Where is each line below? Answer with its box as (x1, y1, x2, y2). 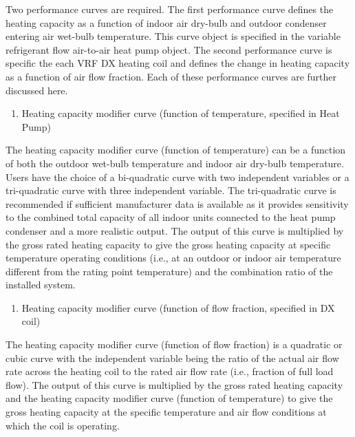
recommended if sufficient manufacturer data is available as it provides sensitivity (6, 196, 349, 211)
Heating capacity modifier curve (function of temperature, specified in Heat (21, 106, 340, 120)
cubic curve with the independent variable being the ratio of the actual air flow (6, 350, 339, 365)
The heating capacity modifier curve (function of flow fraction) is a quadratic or (6, 337, 343, 352)
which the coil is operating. (6, 418, 120, 432)
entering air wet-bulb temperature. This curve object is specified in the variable (6, 29, 341, 43)
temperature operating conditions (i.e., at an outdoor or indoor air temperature (6, 251, 341, 265)
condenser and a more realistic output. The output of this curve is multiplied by (6, 223, 344, 237)
